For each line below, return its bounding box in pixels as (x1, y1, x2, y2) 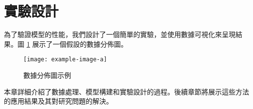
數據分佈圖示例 (23, 70, 71, 80)
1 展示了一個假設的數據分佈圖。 (26, 38, 128, 49)
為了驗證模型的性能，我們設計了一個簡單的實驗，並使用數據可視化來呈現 (4, 29, 235, 39)
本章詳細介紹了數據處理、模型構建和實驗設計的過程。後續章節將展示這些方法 (4, 86, 249, 96)
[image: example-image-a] (23, 56, 107, 63)
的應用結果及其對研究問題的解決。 (4, 96, 113, 106)
